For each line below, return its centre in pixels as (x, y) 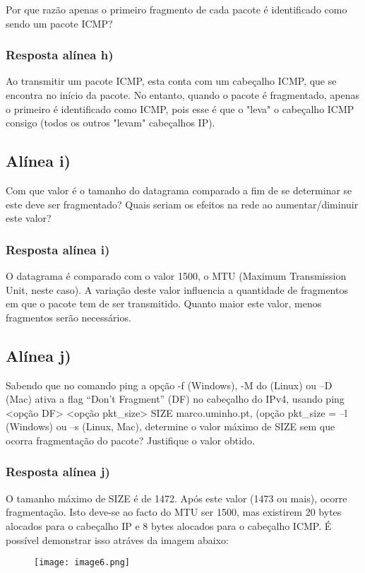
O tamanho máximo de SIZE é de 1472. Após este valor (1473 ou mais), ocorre (176, 498)
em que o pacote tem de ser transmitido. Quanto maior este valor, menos (164, 303)
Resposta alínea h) (60, 55)
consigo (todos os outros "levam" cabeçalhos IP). (110, 123)
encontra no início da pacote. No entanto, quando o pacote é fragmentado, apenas (183, 95)
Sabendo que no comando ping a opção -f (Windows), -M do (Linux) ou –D (169, 385)
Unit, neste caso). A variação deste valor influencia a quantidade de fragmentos (177, 289)
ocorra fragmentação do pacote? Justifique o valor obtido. (130, 440)
